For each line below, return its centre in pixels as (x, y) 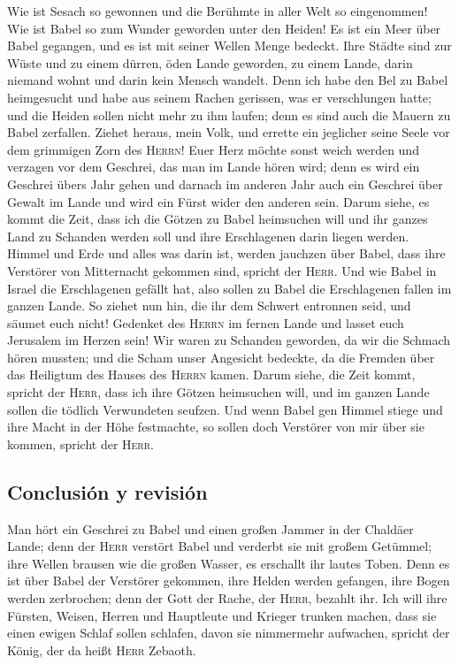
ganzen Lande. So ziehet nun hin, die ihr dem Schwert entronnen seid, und (209, 306)
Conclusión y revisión (107, 491)
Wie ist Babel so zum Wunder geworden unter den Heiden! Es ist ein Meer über (224, 28)
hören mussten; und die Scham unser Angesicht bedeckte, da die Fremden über (221, 357)
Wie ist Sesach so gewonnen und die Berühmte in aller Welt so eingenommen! (218, 11)
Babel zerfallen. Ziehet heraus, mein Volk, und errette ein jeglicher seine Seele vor (229, 132)
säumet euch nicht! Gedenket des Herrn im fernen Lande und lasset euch (206, 322)
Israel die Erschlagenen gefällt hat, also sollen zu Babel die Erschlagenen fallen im (229, 288)
